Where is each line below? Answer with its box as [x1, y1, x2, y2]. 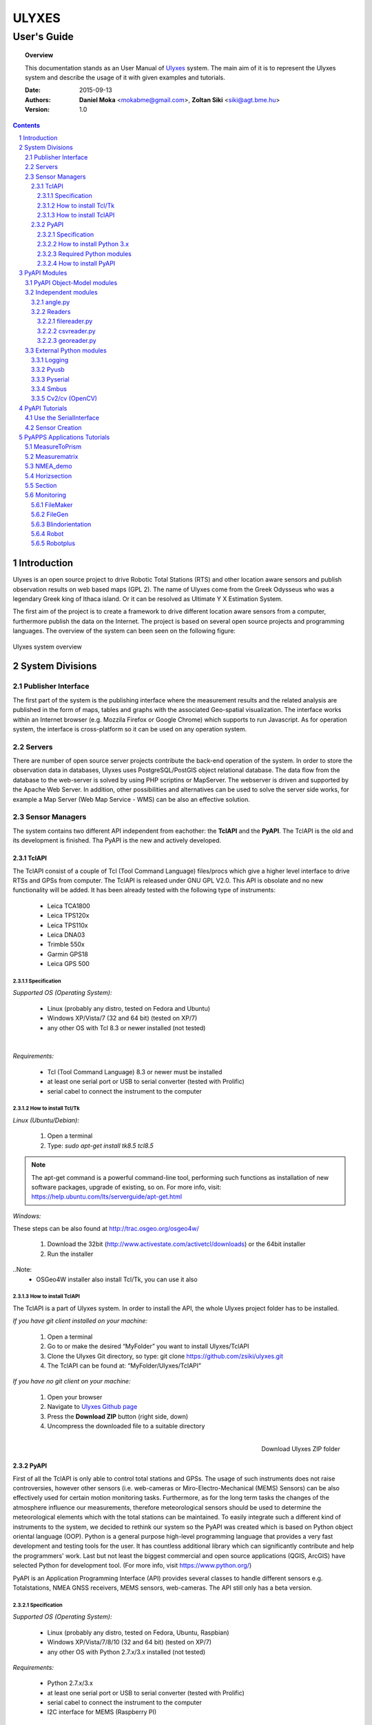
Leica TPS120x [47, 911, 90, 920]
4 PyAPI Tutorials [19, 404, 68, 412]
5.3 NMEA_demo [25, 462, 72, 471]
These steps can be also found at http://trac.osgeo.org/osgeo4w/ [12, 1225, 199, 1233]
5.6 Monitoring [25, 491, 67, 500]
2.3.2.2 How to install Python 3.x [37, 240, 130, 248]
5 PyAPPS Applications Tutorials [19, 433, 110, 442]
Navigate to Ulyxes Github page [47, 1403, 138, 1411]
